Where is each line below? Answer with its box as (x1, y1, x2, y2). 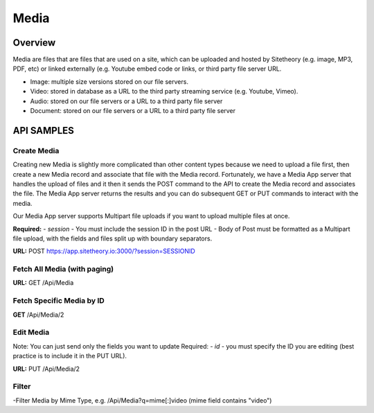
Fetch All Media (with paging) (12, 264, 114, 274)
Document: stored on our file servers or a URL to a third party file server (30, 107, 235, 115)
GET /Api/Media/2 (12, 310, 64, 319)
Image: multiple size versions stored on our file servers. (30, 77, 188, 86)
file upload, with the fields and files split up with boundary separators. (12, 234, 213, 243)
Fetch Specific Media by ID (12, 296, 105, 306)
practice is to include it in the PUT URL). (12, 352, 127, 360)
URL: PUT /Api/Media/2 (12, 364, 80, 373)
